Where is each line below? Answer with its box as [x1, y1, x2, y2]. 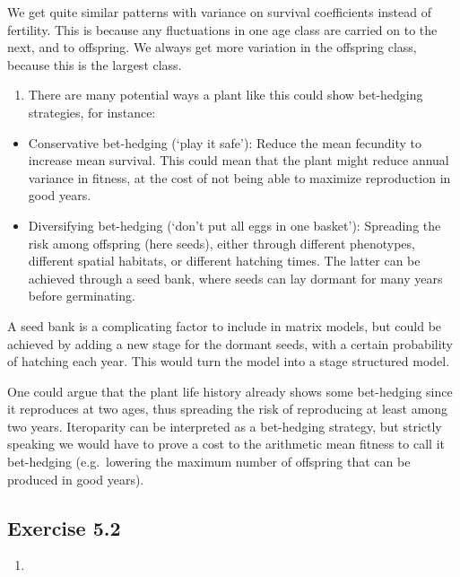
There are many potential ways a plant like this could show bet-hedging [28, 85, 423, 104]
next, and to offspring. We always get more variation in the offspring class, [7, 38, 417, 57]
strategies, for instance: [28, 102, 156, 121]
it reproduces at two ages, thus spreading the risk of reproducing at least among [7, 399, 448, 418]
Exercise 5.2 [7, 513, 121, 541]
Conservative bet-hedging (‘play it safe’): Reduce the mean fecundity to [28, 133, 422, 152]
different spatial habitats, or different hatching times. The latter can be [28, 251, 421, 270]
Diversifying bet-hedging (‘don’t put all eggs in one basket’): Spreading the [28, 215, 441, 234]
